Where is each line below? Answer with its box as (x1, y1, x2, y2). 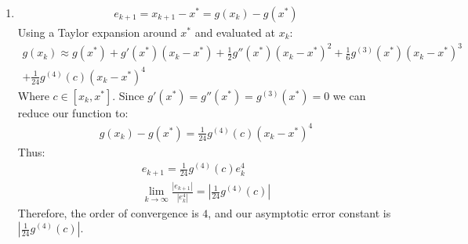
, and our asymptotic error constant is (208, 204, 391, 221)
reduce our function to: (17, 104, 129, 120)
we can (332, 87, 366, 103)
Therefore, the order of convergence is (17, 204, 199, 221)
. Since (112, 87, 144, 103)
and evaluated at (194, 24, 275, 41)
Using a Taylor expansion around (17, 24, 177, 41)
